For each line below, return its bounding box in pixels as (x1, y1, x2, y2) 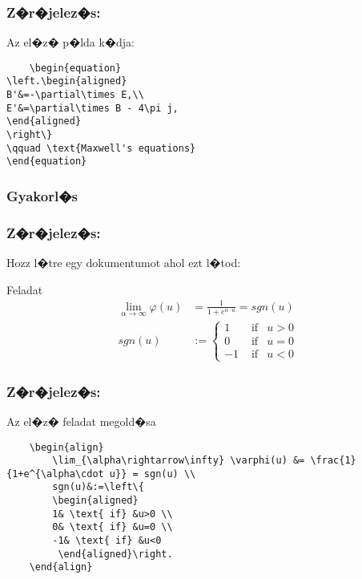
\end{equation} (6, 156, 87, 168)
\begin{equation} (29, 62, 122, 74)
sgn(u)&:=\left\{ (52, 481, 144, 493)
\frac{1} (310, 455, 356, 467)
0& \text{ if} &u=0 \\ (52, 521, 173, 533)
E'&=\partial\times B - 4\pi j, (6, 102, 179, 114)
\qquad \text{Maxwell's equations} (6, 142, 196, 154)
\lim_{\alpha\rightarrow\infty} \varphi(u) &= (52, 455, 305, 467)
